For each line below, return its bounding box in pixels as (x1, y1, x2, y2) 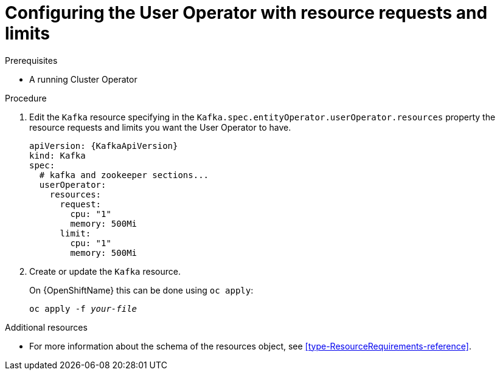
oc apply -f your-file (29, 303, 137, 314)
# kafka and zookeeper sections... (39, 170, 209, 180)
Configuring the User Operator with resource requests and (5, 2, 488, 23)
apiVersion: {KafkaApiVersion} (29, 140, 178, 151)
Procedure (5, 92, 47, 103)
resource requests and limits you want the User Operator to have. (29, 122, 291, 132)
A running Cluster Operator (29, 74, 137, 84)
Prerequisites (5, 55, 58, 66)
